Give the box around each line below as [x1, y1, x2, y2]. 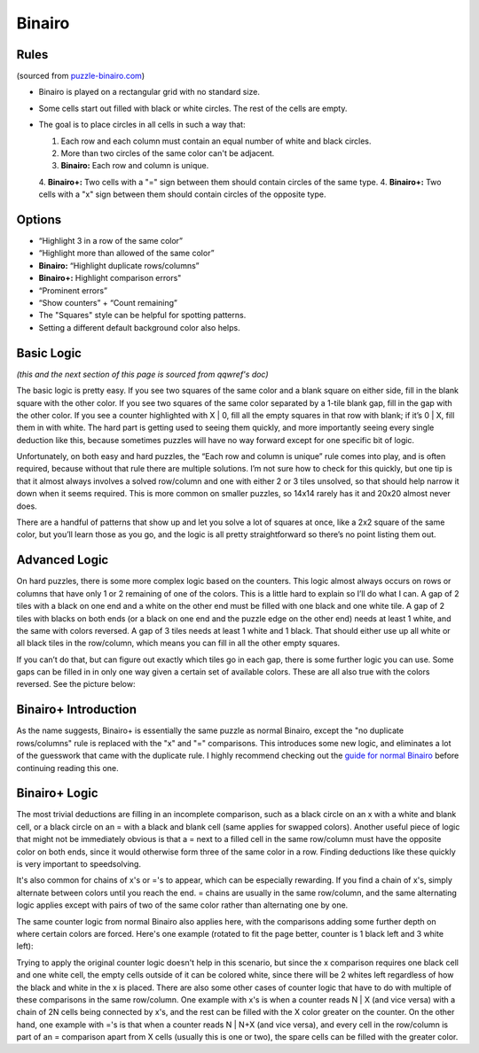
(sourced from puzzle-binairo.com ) [16, 71, 145, 82]
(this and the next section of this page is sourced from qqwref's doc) [16, 369, 270, 379]
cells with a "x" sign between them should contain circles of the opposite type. [38, 189, 326, 199]
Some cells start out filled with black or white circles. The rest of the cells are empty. [38, 103, 348, 113]
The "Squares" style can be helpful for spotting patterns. [38, 310, 247, 321]
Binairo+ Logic [16, 785, 98, 801]
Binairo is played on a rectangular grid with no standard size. [38, 87, 261, 97]
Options [16, 213, 62, 227]
